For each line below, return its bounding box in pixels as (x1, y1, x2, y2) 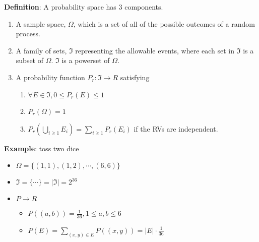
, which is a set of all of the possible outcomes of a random (73, 18, 255, 29)
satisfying (120, 72, 150, 82)
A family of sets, (16, 45, 67, 55)
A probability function (16, 72, 85, 82)
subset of (16, 55, 44, 66)
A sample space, (16, 18, 66, 29)
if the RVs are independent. (134, 123, 218, 134)
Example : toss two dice (4, 143, 79, 153)
